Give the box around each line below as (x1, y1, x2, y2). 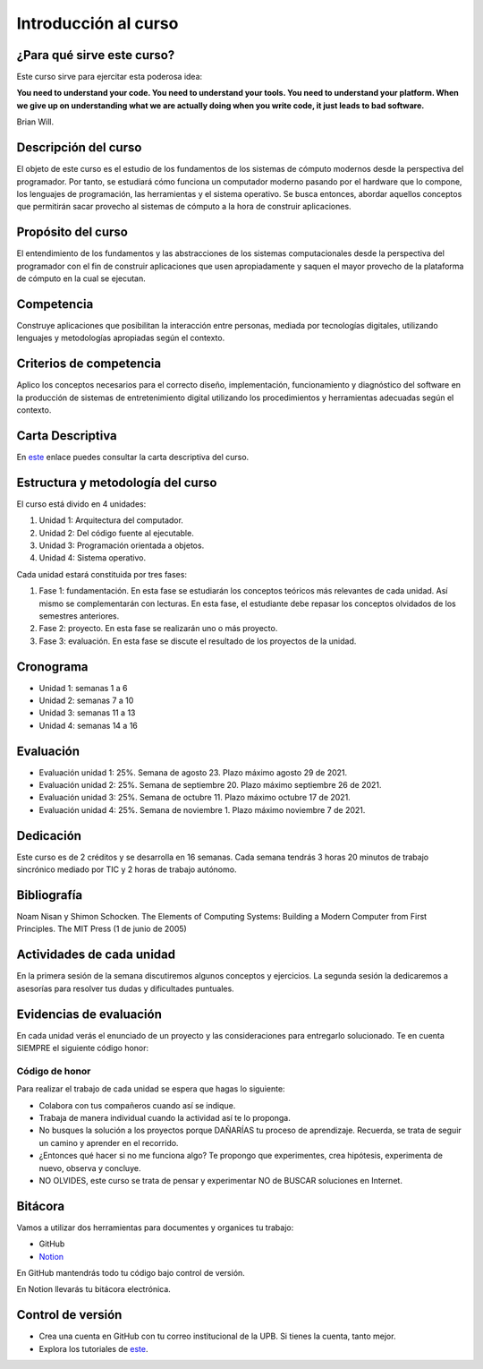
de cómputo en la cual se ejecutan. (16, 273, 147, 284)
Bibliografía (16, 887, 83, 903)
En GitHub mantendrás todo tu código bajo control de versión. (16, 1268, 245, 1278)
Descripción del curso (16, 140, 142, 156)
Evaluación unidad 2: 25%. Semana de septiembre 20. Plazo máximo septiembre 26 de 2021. (38, 780, 382, 791)
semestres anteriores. (38, 610, 120, 621)
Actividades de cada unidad (16, 947, 176, 963)
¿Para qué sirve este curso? (16, 47, 175, 63)
